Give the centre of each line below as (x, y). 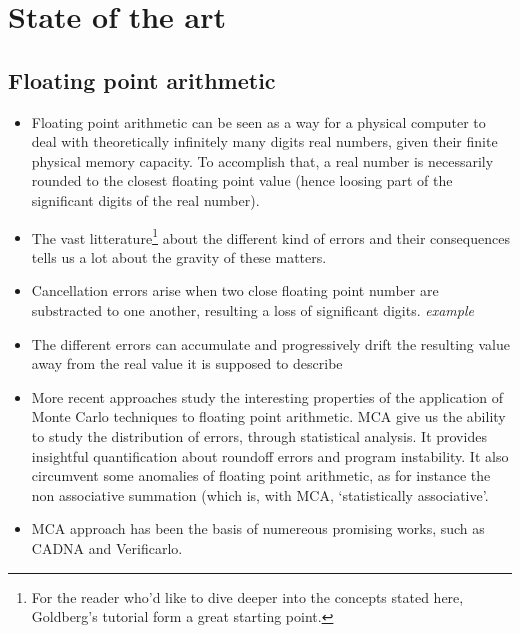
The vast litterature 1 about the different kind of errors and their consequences (270, 236)
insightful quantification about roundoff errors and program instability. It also (270, 455)
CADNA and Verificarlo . (107, 547)
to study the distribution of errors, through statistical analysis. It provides (259, 435)
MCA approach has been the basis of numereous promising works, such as (258, 528)
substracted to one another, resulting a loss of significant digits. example (252, 309)
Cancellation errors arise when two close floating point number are (235, 290)
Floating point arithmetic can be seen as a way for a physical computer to (258, 121)
